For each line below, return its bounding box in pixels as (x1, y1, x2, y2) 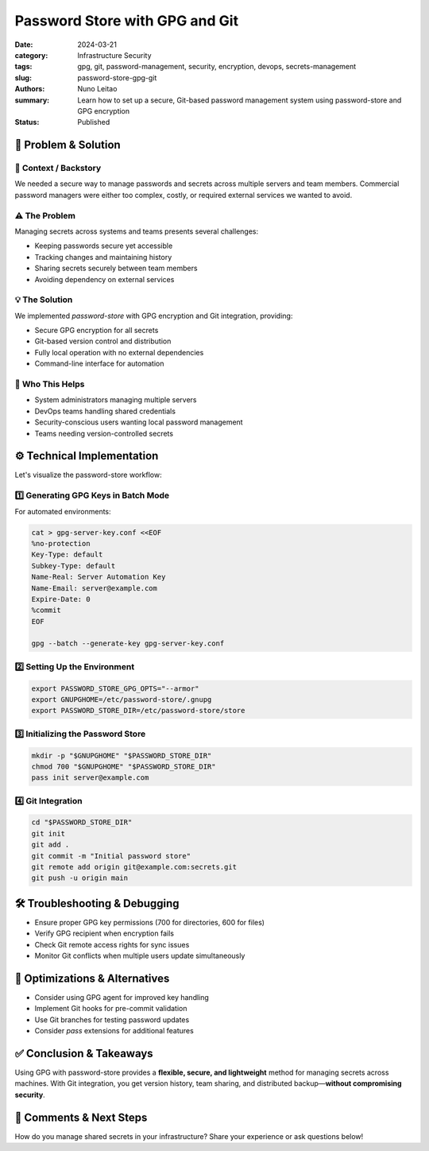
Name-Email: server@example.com (31, 583, 158, 592)
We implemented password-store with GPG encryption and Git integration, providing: (14, 311, 293, 320)
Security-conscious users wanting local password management (34, 417, 243, 427)
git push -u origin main (31, 874, 129, 882)
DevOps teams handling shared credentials (34, 406, 176, 416)
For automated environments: (14, 506, 111, 516)
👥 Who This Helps (14, 378, 85, 389)
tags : (14, 62, 33, 72)
